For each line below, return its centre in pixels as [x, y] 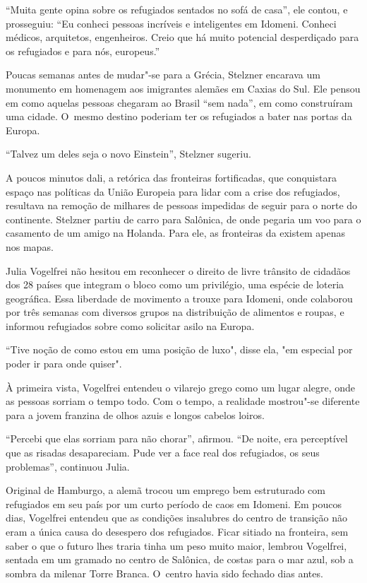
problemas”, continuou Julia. [68, 466]
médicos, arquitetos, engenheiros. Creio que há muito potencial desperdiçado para [182, 37]
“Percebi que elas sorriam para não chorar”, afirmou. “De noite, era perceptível [177, 438]
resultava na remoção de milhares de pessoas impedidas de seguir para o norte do [182, 205]
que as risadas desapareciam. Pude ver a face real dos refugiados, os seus [163, 453]
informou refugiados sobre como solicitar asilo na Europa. [130, 325]
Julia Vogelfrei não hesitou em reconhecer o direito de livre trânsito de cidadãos [178, 270]
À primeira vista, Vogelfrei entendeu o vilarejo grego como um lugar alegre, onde [181, 387]
